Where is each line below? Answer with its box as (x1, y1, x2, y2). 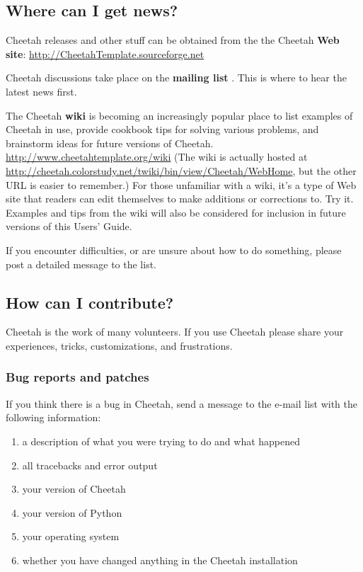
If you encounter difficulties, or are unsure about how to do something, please (6, 242, 342, 257)
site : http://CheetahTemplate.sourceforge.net (6, 46, 204, 61)
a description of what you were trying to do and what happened (22, 433, 301, 448)
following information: (6, 410, 101, 425)
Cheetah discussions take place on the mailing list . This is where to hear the (6, 70, 347, 85)
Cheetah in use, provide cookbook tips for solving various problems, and (6, 122, 319, 137)
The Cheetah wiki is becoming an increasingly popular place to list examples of (6, 108, 353, 122)
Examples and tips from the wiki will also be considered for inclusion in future (6, 205, 346, 219)
